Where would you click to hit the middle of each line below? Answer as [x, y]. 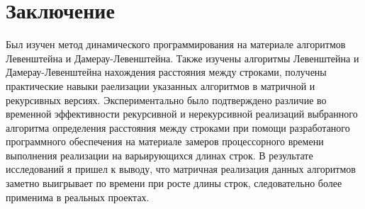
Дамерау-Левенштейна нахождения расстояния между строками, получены [166, 72]
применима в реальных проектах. [78, 197]
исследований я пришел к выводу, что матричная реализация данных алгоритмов [181, 169]
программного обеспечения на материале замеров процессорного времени [165, 141]
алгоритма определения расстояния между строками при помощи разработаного [178, 127]
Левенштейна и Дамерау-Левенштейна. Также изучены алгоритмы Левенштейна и [182, 58]
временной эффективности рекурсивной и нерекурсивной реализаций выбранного [182, 114]
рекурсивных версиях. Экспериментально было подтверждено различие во [166, 100]
